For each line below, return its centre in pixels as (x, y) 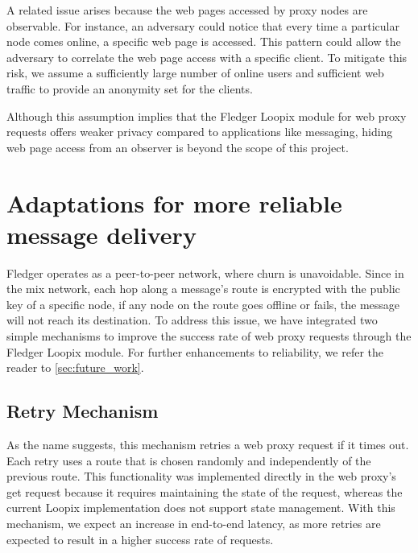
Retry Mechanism (83, 411)
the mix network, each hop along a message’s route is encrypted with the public (203, 289)
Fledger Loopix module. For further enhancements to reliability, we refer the (195, 351)
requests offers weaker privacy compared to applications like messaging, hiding (200, 132)
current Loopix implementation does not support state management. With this (201, 508)
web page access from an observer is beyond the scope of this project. (178, 147)
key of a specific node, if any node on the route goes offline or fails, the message (203, 304)
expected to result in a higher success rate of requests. (140, 539)
